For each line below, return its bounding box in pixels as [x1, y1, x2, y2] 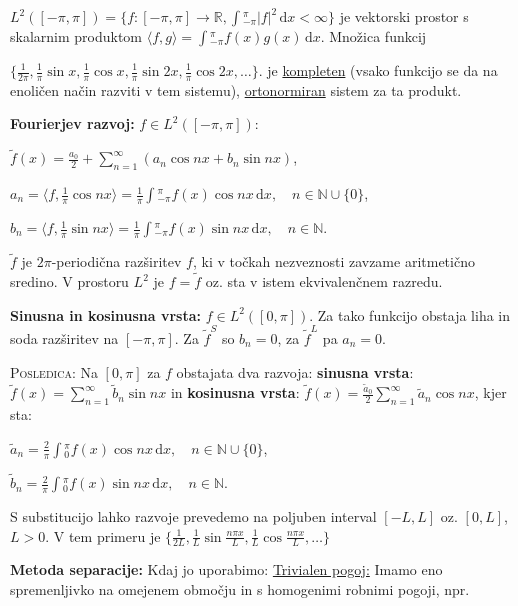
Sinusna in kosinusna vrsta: [10, 304, 202, 325]
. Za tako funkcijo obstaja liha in [309, 304, 511, 325]
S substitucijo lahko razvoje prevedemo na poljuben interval [10, 506, 377, 527]
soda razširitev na [10, 327, 119, 348]
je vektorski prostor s [339, 6, 469, 26]
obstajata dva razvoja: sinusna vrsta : [176, 361, 414, 382]
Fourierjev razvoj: [10, 113, 135, 134]
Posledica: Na [10, 361, 98, 382]
